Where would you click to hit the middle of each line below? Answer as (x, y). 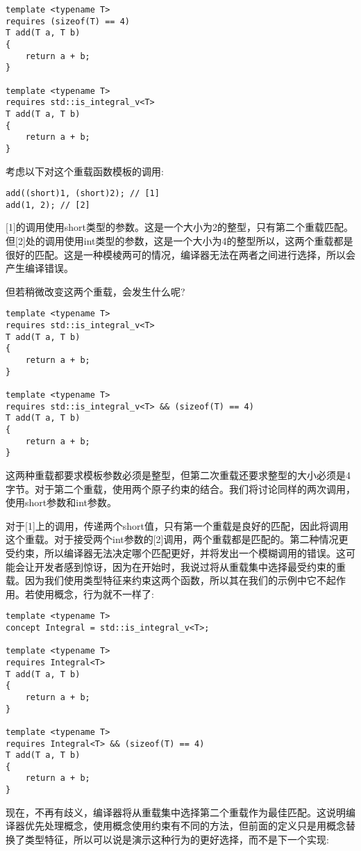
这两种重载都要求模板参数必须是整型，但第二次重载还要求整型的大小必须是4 (178, 475)
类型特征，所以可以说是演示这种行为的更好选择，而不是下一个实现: (177, 839)
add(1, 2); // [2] (48, 205)
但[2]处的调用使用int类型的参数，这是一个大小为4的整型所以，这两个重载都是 (179, 241)
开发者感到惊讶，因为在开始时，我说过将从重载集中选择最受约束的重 (190, 566)
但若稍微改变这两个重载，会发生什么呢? (95, 291)
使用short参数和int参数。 (61, 502)
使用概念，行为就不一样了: (94, 593)
